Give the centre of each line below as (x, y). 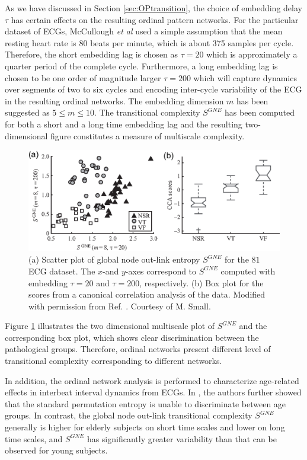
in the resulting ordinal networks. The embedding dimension (114, 100)
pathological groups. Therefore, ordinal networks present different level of (138, 349)
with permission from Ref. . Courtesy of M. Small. (120, 306)
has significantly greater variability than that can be (182, 438)
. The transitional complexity (147, 112)
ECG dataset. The (62, 271)
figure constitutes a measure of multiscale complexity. (148, 135)
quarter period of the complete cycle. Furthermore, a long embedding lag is (141, 66)
